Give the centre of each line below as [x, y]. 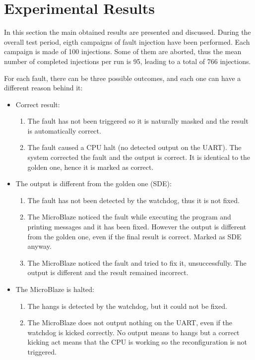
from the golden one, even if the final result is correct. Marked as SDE [134, 236]
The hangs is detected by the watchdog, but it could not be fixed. [127, 306]
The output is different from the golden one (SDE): [94, 183]
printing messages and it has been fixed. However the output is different [137, 227]
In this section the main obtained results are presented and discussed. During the [127, 32]
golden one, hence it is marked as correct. [91, 167]
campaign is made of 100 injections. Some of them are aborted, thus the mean [123, 51]
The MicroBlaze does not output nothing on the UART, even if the [130, 323]
